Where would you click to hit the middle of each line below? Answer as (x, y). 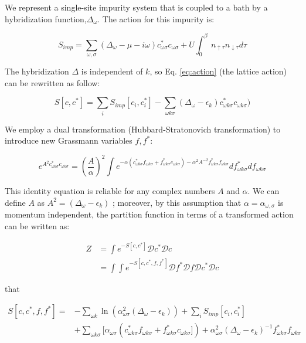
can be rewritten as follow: (52, 82)
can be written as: (37, 225)
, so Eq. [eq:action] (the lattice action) (218, 71)
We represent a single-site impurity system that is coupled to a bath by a (136, 7)
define (15, 202)
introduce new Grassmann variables (69, 140)
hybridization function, (46, 18)
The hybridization (37, 71)
